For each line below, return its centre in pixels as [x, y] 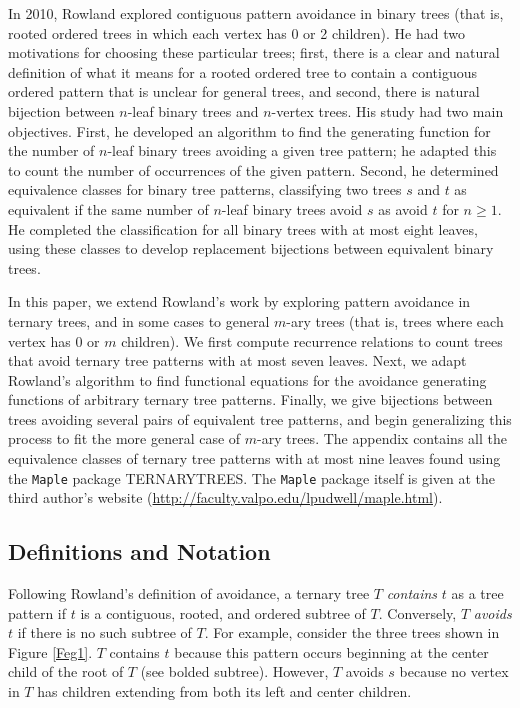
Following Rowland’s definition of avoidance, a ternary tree [189, 593]
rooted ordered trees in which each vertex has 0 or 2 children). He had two [236, 32]
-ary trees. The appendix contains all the [382, 438]
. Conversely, [417, 612]
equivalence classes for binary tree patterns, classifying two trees [205, 189]
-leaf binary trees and [193, 110]
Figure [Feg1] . [50, 651]
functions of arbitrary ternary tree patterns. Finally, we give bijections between [250, 399]
